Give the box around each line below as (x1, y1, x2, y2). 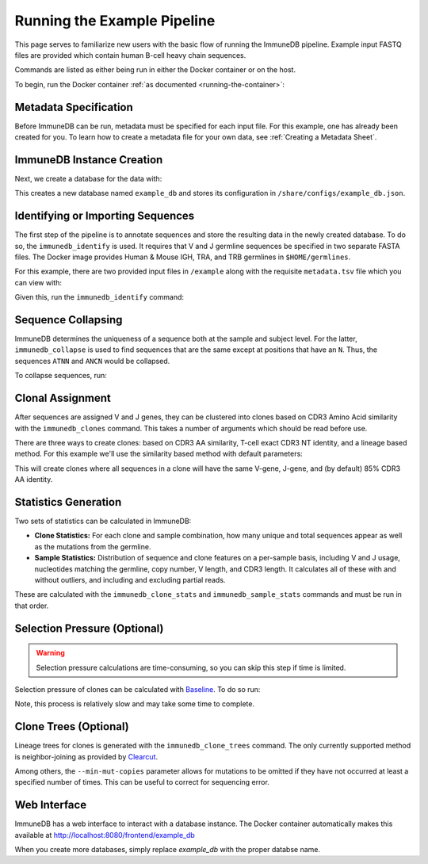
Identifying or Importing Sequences (14, 209, 195, 223)
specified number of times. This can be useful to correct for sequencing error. (14, 778, 269, 787)
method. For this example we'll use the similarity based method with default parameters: (14, 449, 303, 459)
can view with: (14, 277, 63, 287)
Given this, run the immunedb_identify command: (14, 292, 185, 302)
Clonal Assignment (14, 392, 111, 405)
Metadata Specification (14, 100, 134, 114)
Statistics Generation (14, 495, 122, 509)
